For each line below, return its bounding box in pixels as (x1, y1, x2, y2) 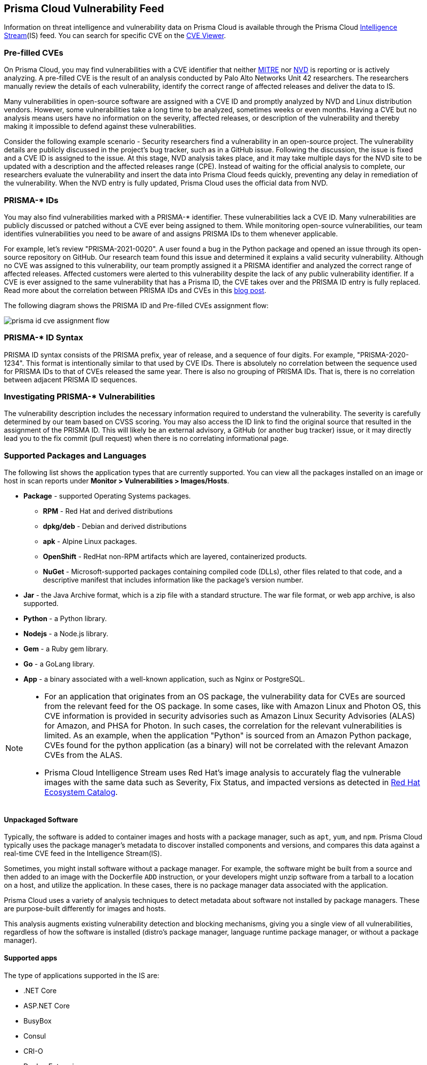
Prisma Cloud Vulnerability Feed (4, 2, 164, 15)
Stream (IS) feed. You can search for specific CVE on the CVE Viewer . (4, 31, 226, 40)
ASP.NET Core (23, 1001, 70, 1010)
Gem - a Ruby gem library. (23, 645, 108, 653)
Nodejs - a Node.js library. (23, 629, 108, 638)
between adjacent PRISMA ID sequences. (4, 375, 138, 384)
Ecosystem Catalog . (44, 787, 118, 797)
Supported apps (4, 954, 58, 962)
